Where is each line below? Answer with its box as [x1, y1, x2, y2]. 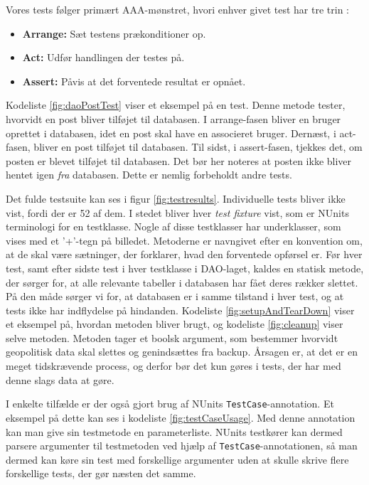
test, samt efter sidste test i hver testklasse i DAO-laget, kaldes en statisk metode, [6, 260, 364, 275]
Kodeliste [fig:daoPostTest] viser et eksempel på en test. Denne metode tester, [6, 97, 346, 112]
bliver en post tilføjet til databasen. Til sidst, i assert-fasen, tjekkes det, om [33, 139, 363, 154]
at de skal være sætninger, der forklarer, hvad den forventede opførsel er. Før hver [6, 247, 363, 262]
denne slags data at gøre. [6, 372, 114, 387]
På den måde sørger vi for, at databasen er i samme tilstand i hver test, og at [6, 289, 344, 304]
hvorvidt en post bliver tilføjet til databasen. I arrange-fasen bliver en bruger [6, 111, 341, 126]
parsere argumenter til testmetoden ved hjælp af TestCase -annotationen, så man [6, 438, 358, 453]
